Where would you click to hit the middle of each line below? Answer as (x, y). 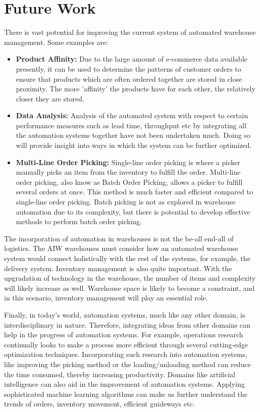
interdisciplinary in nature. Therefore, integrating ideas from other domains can (127, 324)
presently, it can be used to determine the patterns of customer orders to (128, 68)
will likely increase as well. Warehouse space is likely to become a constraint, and (129, 288)
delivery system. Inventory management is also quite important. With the (118, 268)
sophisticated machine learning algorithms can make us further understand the (126, 394)
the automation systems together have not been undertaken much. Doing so (133, 135)
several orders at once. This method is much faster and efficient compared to (134, 192)
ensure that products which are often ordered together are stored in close (129, 79)
